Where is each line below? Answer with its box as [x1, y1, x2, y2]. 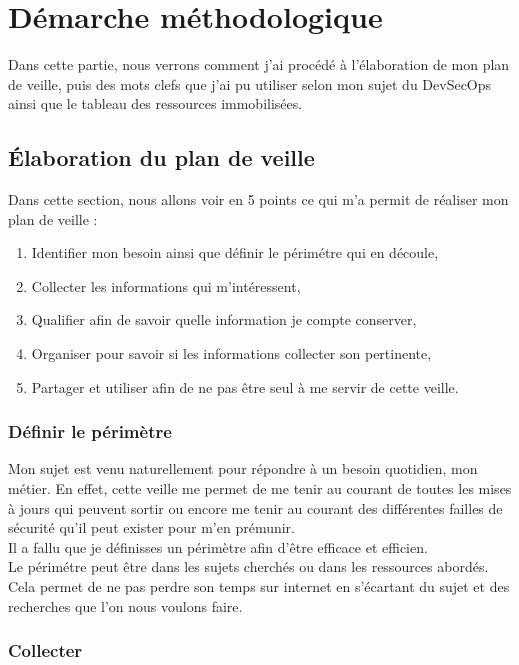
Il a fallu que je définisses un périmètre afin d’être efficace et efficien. [8, 536, 428, 557]
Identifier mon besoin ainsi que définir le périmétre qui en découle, [31, 242, 439, 263]
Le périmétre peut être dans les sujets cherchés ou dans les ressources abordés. [8, 556, 489, 577]
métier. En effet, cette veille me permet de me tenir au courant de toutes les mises [8, 478, 512, 499]
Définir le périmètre [8, 419, 172, 444]
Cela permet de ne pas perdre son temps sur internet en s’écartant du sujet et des [8, 576, 510, 597]
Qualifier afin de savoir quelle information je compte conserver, [31, 309, 417, 330]
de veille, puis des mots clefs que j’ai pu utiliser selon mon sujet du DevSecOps [8, 73, 492, 94]
